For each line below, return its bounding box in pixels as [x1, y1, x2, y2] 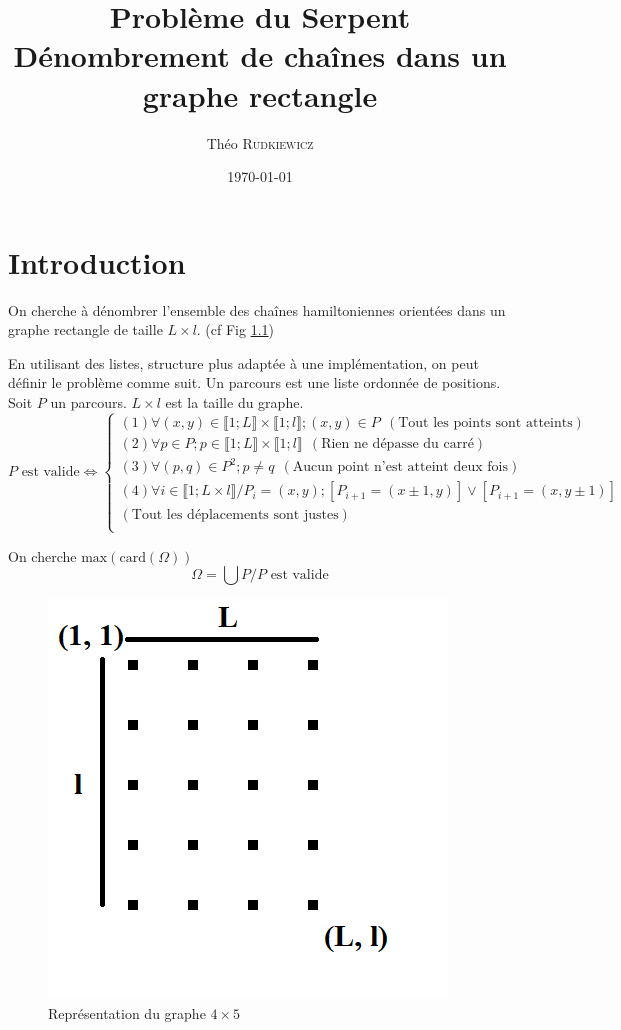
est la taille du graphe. [165, 392, 304, 412]
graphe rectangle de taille [8, 319, 163, 340]
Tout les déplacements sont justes [131, 508, 339, 523]
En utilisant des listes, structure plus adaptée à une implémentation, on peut [8, 352, 479, 373]
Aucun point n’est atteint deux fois [292, 460, 508, 475]
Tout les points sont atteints [398, 415, 573, 430]
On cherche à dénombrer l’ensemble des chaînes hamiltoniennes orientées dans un [8, 299, 506, 320]
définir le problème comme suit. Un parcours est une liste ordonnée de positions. [8, 372, 501, 393]
